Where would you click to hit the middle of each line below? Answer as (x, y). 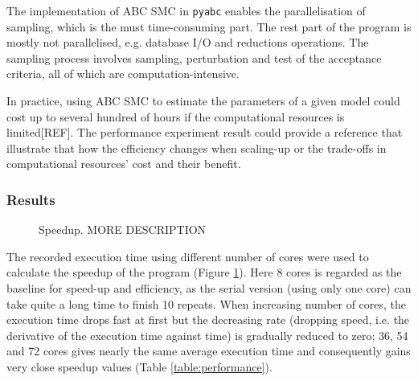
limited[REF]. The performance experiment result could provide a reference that (205, 132)
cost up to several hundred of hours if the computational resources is (176, 116)
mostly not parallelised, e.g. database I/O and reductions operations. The (188, 42)
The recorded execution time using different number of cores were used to (188, 256)
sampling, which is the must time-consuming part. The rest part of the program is (209, 26)
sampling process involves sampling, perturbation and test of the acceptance (194, 57)
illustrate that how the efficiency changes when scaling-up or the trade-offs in (197, 147)
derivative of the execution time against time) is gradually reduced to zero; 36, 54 (207, 335)
